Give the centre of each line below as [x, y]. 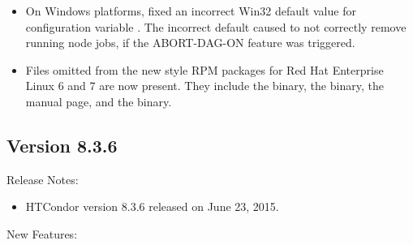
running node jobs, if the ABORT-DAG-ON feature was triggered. [190, 43]
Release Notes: [43, 179]
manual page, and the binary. [99, 101]
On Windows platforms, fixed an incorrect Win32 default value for [191, 11]
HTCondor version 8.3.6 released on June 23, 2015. [152, 206]
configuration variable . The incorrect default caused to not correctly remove [216, 26]
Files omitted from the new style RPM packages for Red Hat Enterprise [204, 69]
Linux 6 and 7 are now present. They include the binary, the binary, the [204, 86]
